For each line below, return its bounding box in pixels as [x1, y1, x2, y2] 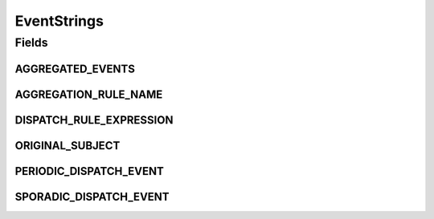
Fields [14, 35, 48, 50]
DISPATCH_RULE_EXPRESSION [14, 113, 174, 127]
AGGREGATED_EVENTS [14, 62, 136, 75]
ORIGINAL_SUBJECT [14, 139, 121, 152]
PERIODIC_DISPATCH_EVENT [14, 164, 165, 178]
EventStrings [14, 12, 104, 30]
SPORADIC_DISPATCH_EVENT [14, 189, 170, 204]
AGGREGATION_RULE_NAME [14, 87, 163, 101]
